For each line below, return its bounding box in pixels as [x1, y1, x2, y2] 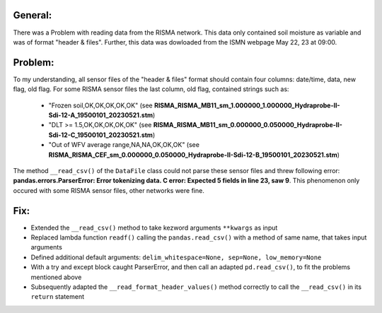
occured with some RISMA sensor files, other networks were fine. [13, 186, 204, 194]
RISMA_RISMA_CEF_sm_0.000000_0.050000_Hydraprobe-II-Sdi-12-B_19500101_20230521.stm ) [48, 150, 340, 159]
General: [13, 9, 52, 21]
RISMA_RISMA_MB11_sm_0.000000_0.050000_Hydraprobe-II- [153, 121, 342, 129]
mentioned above [30, 273, 82, 281]
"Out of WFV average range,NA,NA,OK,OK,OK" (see [48, 141, 199, 149]
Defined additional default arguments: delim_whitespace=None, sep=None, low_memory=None [30, 253, 322, 261]
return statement [30, 293, 85, 301]
